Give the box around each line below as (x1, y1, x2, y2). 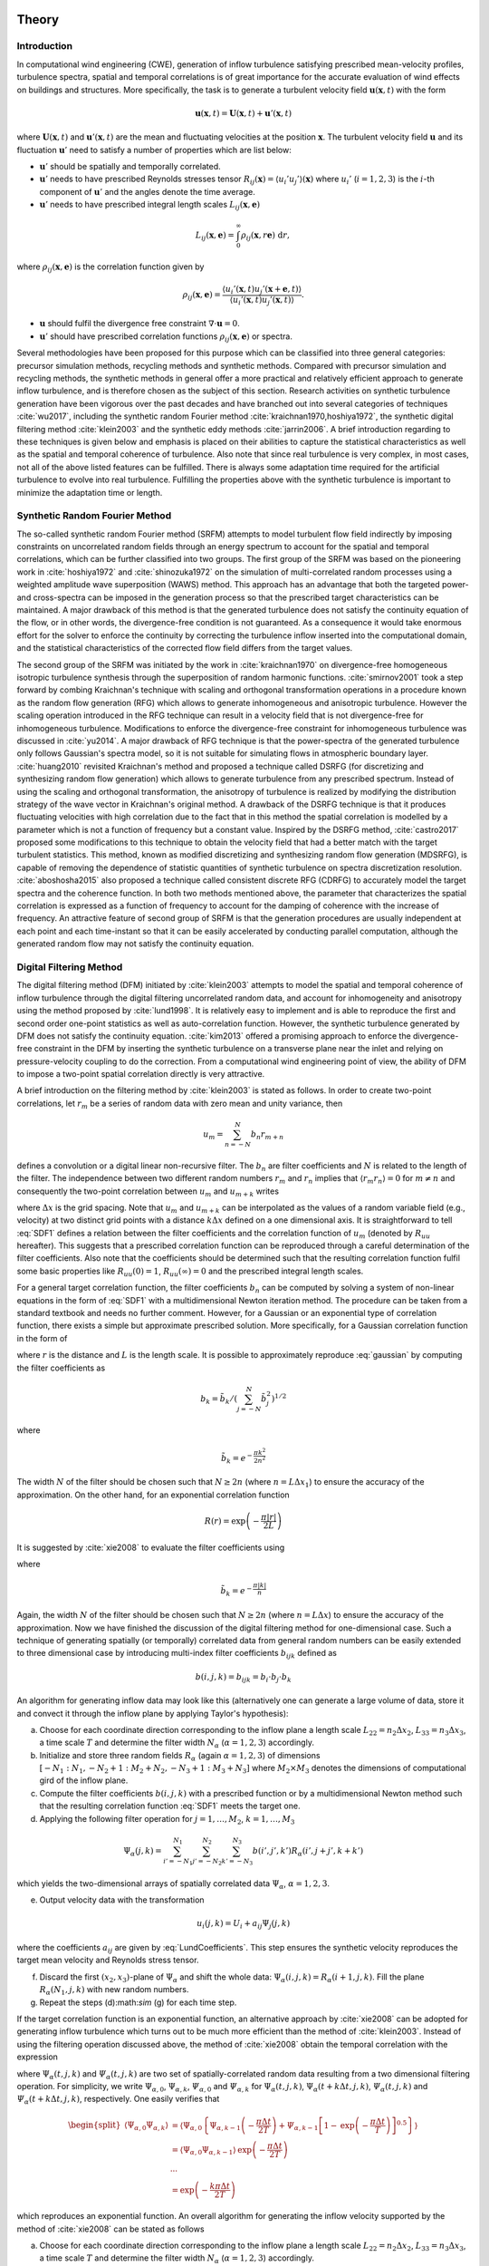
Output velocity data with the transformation (39, 1894, 205, 1905)
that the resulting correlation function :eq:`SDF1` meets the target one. (39, 1800, 301, 1812)
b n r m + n (250, 1128, 284, 1141)
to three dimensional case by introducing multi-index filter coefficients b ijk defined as (16, 1648, 337, 1661)
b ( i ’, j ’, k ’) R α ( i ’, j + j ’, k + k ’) (252, 1845, 364, 1858)
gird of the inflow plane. (39, 1775, 129, 1786)
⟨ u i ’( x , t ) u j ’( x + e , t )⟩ (222, 284, 302, 296)
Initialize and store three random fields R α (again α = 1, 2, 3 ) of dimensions (39, 1749, 321, 1763)
